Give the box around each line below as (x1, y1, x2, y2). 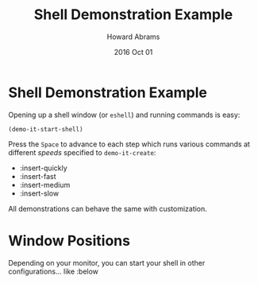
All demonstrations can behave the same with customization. (8, 204, 208, 213)
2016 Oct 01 (114, 47, 153, 56)
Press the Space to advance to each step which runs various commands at (8, 139, 250, 149)
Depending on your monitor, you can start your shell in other (8, 258, 206, 267)
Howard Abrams (106, 32, 160, 41)
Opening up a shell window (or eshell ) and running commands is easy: (8, 110, 241, 119)
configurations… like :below (8, 266, 99, 276)
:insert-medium (19, 180, 71, 189)
